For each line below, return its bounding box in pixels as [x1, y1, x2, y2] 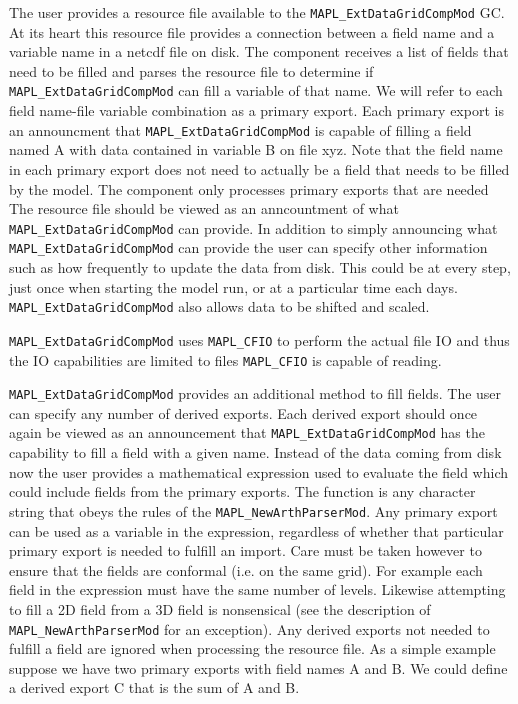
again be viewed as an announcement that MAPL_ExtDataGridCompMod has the [9, 422, 485, 443]
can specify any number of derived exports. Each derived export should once [9, 402, 478, 423]
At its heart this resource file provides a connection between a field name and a [9, 21, 495, 42]
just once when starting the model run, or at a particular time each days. [9, 276, 458, 297]
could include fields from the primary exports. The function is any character [9, 481, 476, 502]
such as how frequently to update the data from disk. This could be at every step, [9, 257, 511, 278]
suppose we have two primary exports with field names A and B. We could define [9, 657, 508, 678]
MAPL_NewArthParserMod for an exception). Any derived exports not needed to [9, 618, 490, 639]
